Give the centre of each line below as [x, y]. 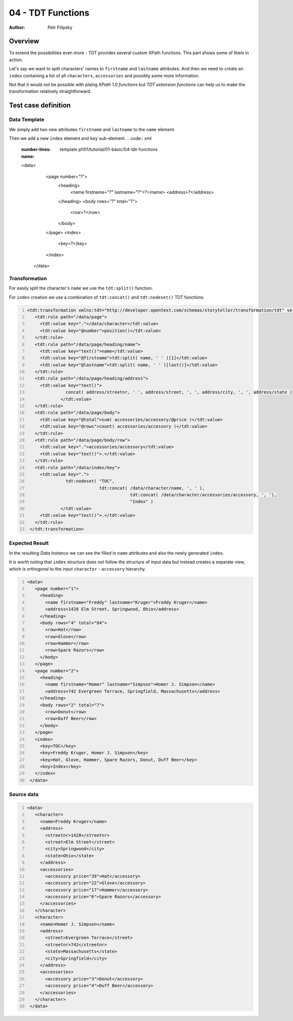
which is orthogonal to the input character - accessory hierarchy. [77, 569]
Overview [24, 41]
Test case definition [40, 105]
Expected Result [29, 543]
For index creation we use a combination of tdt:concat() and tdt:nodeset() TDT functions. [107, 297]
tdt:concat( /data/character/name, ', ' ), [152, 488]
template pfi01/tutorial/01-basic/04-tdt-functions [109, 150]
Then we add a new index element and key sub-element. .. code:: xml [80, 138]
